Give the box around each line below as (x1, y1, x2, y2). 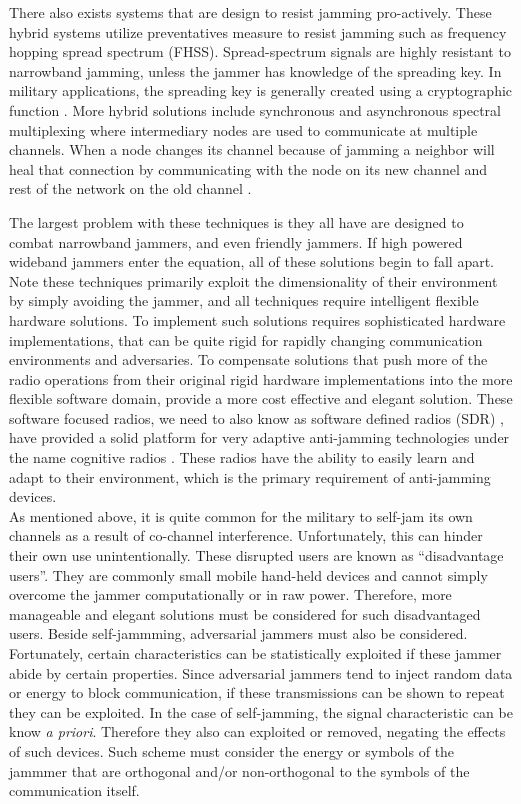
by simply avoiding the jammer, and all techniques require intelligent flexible (9, 290, 479, 311)
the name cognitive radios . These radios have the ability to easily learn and (9, 447, 475, 468)
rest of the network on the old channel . (9, 178, 252, 199)
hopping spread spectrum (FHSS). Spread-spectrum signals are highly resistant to (9, 41, 511, 62)
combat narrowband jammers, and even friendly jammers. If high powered (9, 231, 463, 252)
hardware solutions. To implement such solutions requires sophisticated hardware (9, 309, 506, 330)
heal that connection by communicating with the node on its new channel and (9, 158, 488, 179)
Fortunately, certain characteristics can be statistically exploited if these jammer (9, 643, 502, 663)
